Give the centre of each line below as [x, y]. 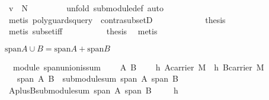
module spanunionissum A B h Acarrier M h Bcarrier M [138, 67]
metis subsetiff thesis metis [83, 31]
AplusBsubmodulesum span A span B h [93, 90]
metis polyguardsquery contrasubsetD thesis [117, 19]
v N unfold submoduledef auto [86, 8]
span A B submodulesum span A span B [97, 78]
